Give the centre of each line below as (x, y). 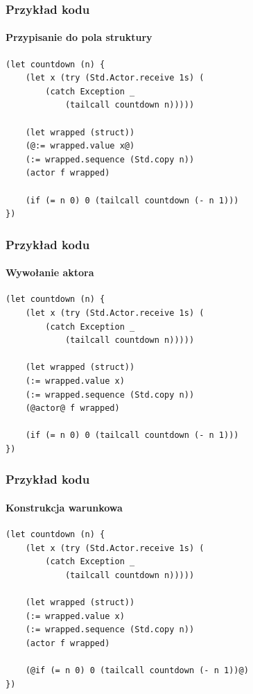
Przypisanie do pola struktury (79, 37)
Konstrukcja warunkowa (64, 507)
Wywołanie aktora (50, 272)
